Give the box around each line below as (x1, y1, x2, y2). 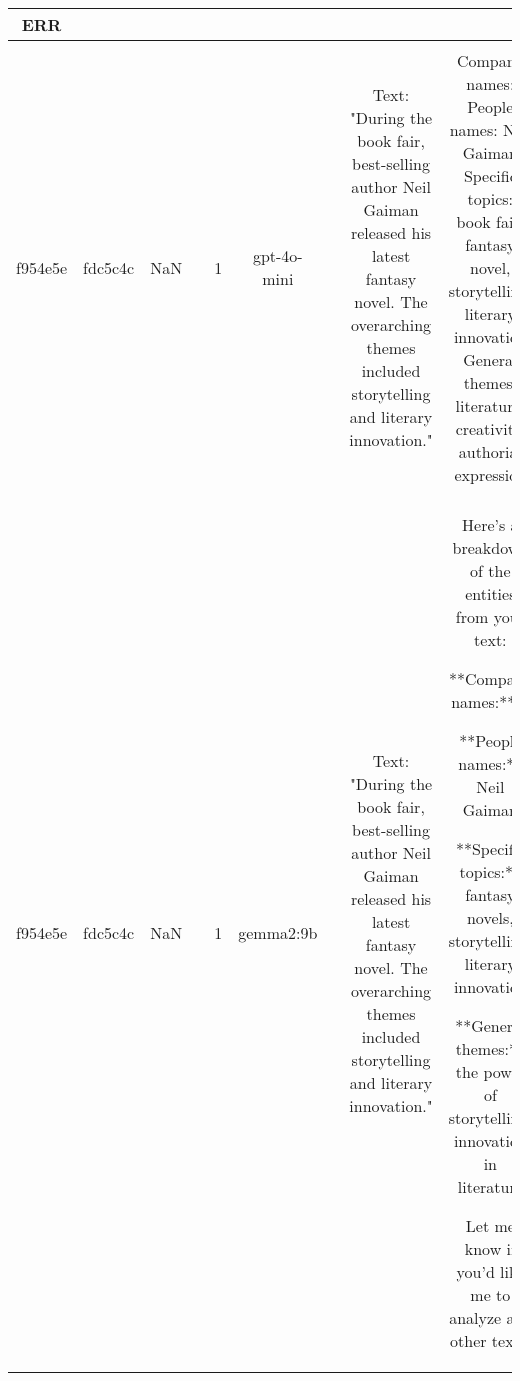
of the (470, 559, 511, 582)
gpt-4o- (252, 244, 303, 267)
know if (464, 1237, 516, 1260)
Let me (465, 1214, 515, 1237)
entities (465, 582, 516, 605)
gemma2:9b (238, 921, 318, 944)
